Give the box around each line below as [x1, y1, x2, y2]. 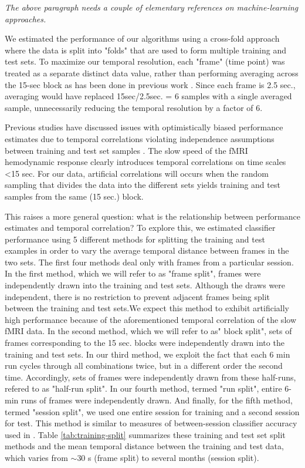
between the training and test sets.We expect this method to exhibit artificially [5, 302, 289, 314]
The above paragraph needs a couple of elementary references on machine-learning [5, 1, 299, 13]
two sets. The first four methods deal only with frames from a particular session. [5, 255, 294, 268]
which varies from [5, 451, 68, 463]
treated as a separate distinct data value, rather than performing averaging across [5, 66, 299, 79]
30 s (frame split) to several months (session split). [77, 451, 259, 463]
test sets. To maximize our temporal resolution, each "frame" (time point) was [5, 55, 285, 68]
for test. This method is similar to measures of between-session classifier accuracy [5, 417, 297, 429]
